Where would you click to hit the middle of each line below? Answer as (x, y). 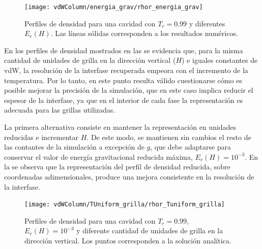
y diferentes (207, 23)
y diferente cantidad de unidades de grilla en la (150, 230)
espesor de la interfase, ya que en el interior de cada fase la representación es (124, 100)
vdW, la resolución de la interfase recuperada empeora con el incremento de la (126, 70)
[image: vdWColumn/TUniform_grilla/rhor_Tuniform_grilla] (125, 205)
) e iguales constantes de (220, 60)
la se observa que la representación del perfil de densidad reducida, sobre (117, 167)
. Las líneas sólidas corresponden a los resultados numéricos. (144, 33)
